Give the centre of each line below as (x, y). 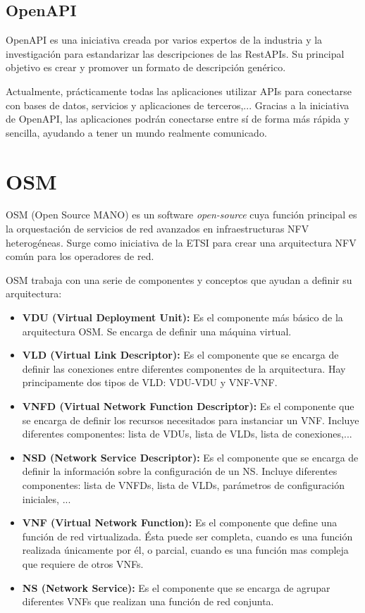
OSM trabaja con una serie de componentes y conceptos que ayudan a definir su (179, 279)
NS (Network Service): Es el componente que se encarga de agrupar (176, 587)
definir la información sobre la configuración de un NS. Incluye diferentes (180, 471)
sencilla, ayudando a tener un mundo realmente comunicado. (136, 132)
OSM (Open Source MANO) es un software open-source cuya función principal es (181, 215)
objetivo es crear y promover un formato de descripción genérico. (146, 67)
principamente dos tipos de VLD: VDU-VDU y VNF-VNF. (150, 382)
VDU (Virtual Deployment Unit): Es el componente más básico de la (182, 317)
